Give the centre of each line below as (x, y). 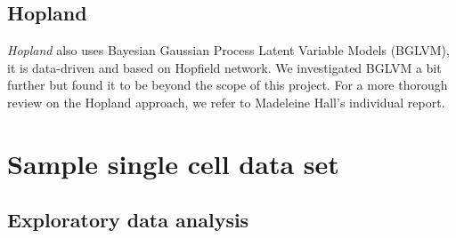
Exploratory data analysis (128, 220)
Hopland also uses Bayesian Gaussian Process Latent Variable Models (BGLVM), (228, 50)
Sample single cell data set (173, 163)
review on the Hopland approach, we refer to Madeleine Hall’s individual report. (226, 102)
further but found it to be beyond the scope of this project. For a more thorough (228, 85)
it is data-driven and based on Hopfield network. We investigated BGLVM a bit (224, 67)
